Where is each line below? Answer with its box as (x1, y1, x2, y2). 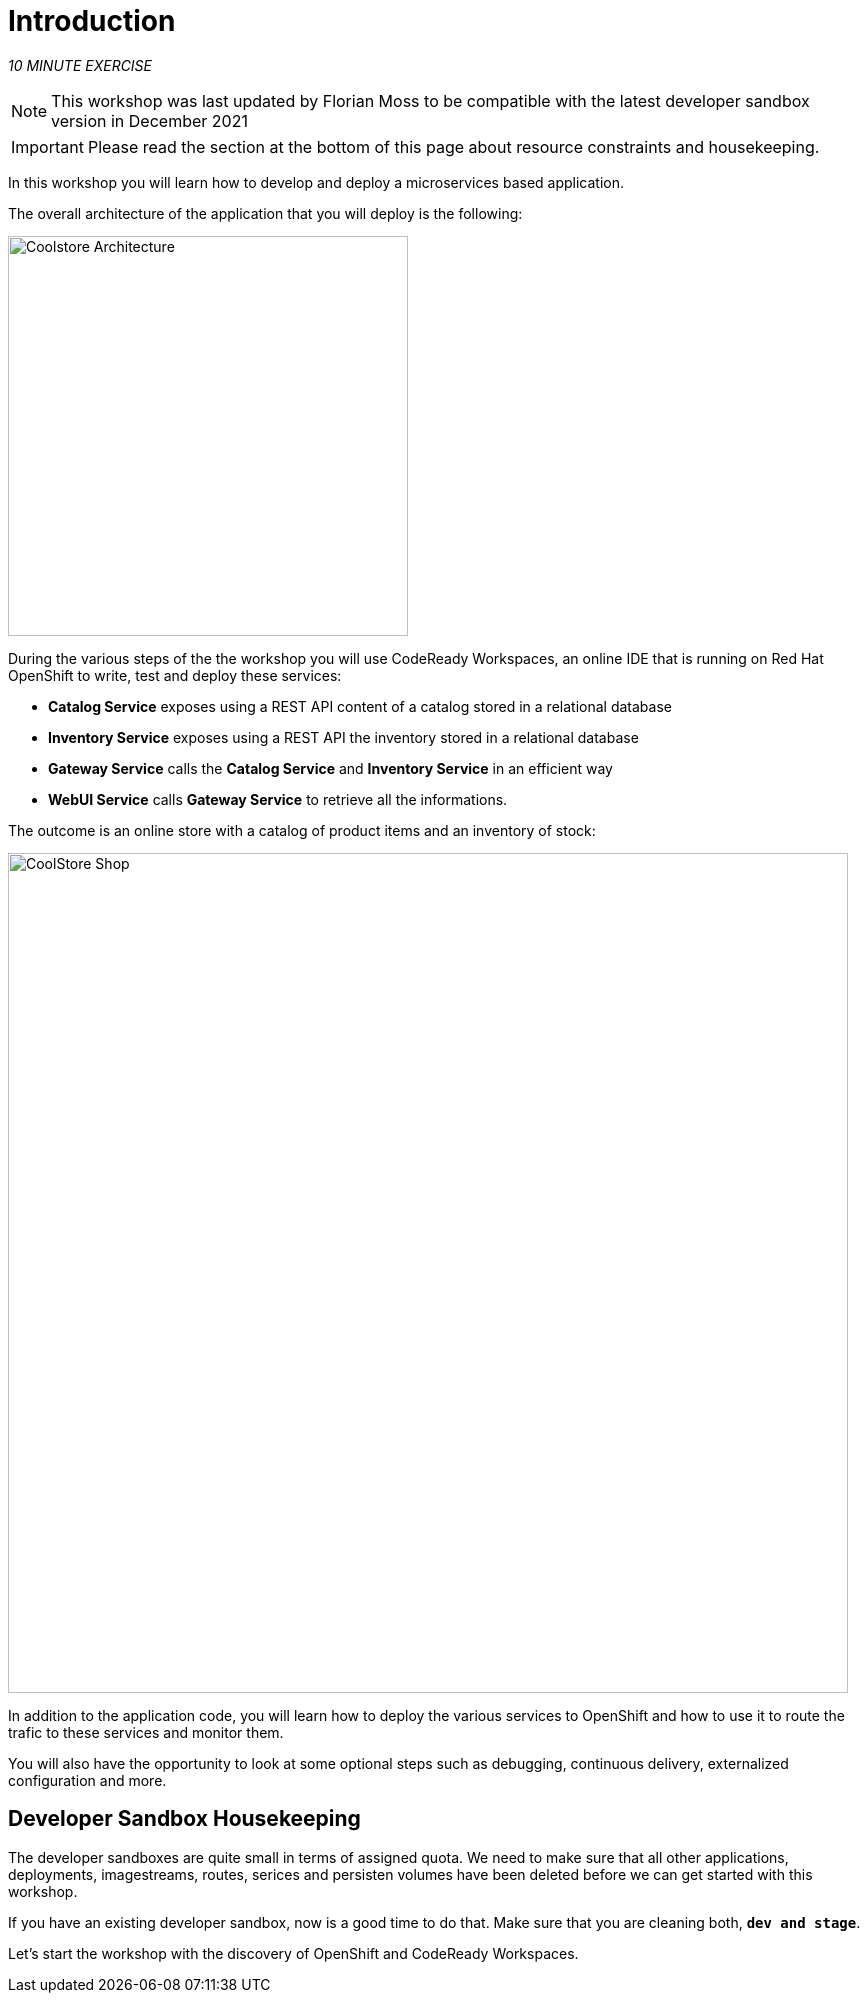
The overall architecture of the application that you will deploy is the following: (8, 204, 523, 222)
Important (11, 136, 84, 157)
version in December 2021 (51, 110, 248, 131)
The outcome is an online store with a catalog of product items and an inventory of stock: (8, 821, 596, 839)
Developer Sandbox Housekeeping (8, 1806, 361, 1832)
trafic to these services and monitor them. (8, 1723, 284, 1741)
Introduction (8, 4, 176, 38)
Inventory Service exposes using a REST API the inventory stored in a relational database (48, 728, 639, 746)
